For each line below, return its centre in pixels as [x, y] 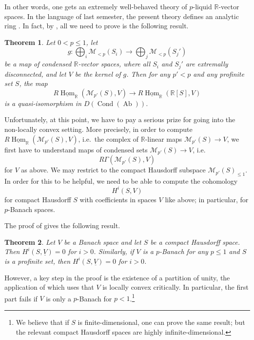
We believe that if [42, 322]
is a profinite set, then [38, 261]
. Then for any [148, 74]
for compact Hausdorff [38, 199]
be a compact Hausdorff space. [195, 242]
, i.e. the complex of [108, 138]
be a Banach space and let [103, 242]
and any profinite [219, 74]
